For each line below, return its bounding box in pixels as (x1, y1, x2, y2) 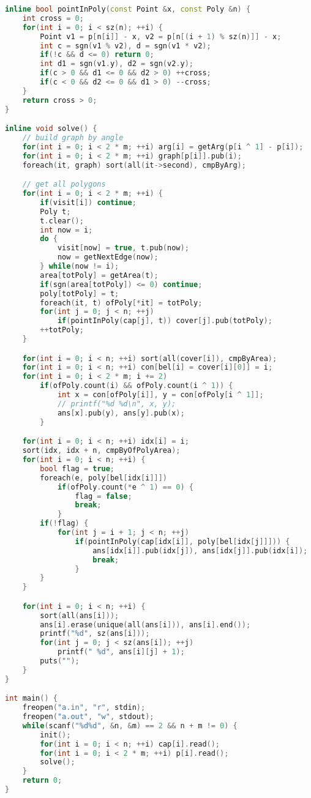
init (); (40, 730, 71, 739)
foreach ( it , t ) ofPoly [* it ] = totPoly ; (40, 298, 203, 307)
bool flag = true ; (40, 464, 115, 473)
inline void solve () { (5, 124, 97, 133)
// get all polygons (22, 180, 106, 189)
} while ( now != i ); (40, 262, 119, 271)
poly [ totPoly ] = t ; (40, 289, 119, 298)
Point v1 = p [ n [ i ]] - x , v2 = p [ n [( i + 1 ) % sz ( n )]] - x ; (40, 32, 282, 41)
